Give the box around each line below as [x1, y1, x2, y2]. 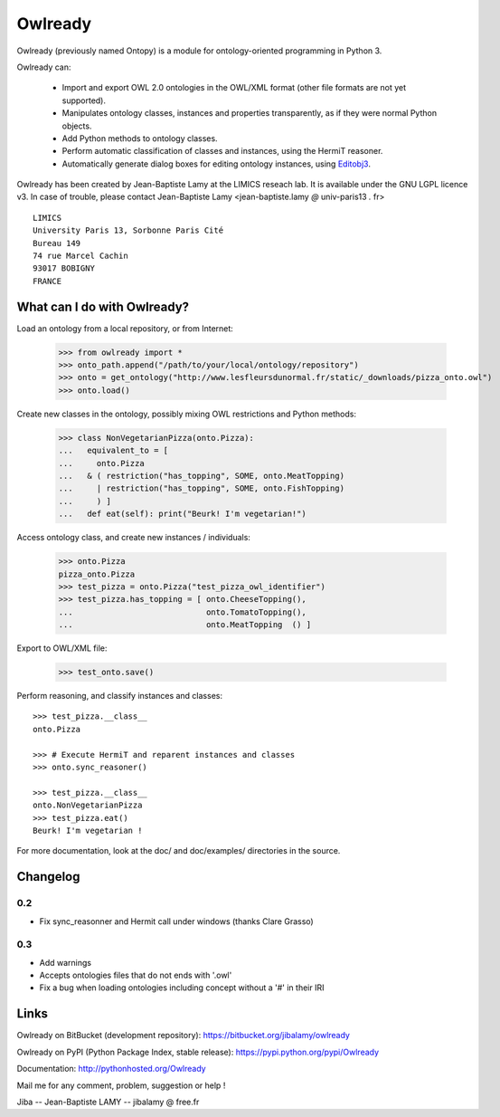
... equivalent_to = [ [58, 445, 169, 456]
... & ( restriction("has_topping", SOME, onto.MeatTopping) [58, 471, 345, 481]
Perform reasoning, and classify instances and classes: [16, 691, 223, 702]
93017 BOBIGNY [33, 263, 95, 273]
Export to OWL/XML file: [16, 643, 108, 654]
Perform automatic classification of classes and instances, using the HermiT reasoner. [61, 146, 383, 157]
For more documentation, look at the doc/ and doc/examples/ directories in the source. [16, 845, 341, 856]
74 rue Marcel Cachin [33, 251, 128, 262]
